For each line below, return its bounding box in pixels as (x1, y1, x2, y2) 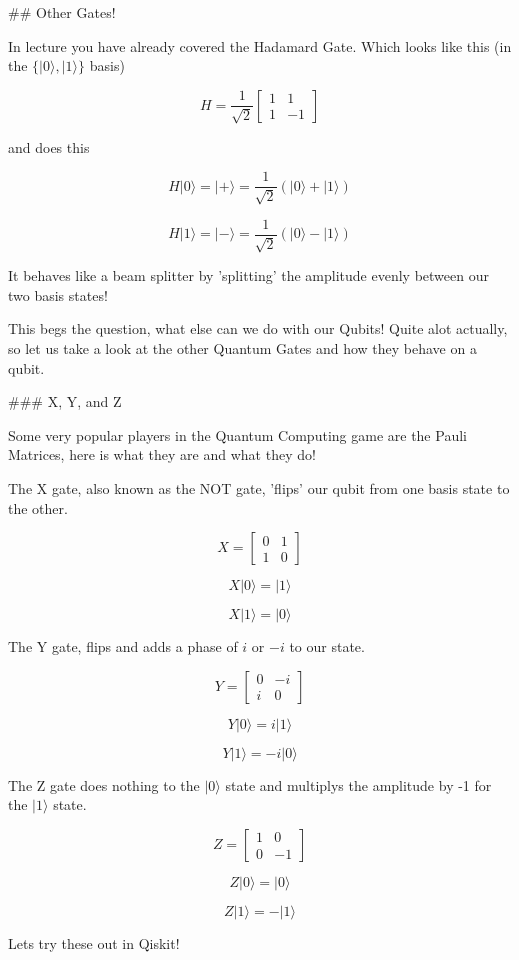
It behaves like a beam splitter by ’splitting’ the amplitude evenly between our (8, 265, 489, 286)
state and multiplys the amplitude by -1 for (225, 774, 492, 795)
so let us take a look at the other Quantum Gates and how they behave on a (8, 338, 477, 359)
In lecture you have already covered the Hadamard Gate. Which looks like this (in (8, 35, 512, 56)
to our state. (289, 636, 365, 657)
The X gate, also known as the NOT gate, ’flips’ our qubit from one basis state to (8, 478, 510, 499)
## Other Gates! (8, 2, 116, 22)
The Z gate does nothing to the (8, 774, 200, 795)
